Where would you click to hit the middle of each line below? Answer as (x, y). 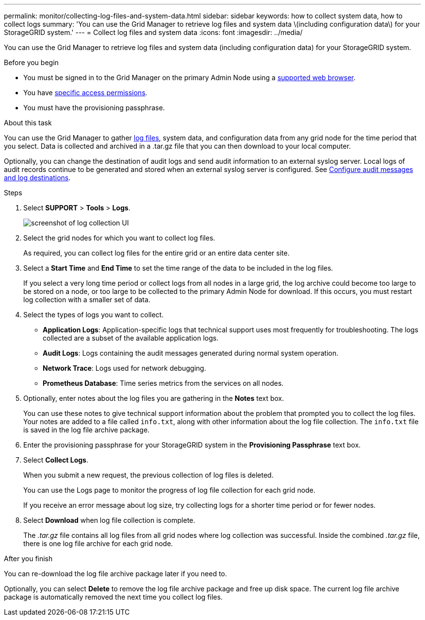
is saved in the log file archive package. (87, 430)
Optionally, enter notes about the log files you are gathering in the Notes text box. (154, 398)
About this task (28, 123)
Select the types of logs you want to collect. (94, 315)
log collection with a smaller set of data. (87, 300)
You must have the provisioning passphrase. (94, 108)
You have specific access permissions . (85, 93)
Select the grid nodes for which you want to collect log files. (119, 238)
